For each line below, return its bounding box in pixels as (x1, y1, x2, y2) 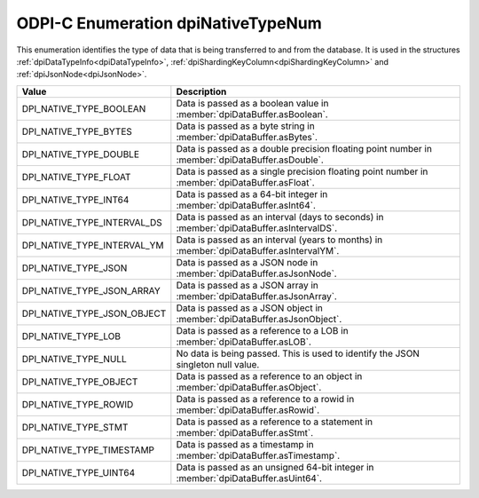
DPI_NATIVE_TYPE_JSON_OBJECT (21, 307, 167, 320)
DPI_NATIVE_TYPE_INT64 (21, 194, 130, 206)
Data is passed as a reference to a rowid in (176, 392, 355, 405)
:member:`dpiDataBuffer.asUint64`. (176, 471, 323, 484)
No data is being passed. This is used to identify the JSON (176, 347, 420, 360)
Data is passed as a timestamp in (176, 438, 314, 450)
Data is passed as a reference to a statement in (176, 415, 373, 428)
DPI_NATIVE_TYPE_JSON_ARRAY (21, 284, 161, 296)
